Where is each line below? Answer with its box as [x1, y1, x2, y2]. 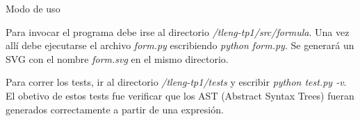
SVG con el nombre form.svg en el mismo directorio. [6, 51, 229, 66]
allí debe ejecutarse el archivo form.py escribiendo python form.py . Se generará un [6, 38, 354, 53]
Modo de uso [6, 1, 60, 15]
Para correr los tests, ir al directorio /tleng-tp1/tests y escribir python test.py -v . [6, 75, 347, 89]
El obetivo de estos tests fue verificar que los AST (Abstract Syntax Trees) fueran [6, 88, 354, 102]
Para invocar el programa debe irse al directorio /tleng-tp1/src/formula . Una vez [6, 24, 350, 39]
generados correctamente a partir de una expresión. [6, 102, 224, 116]
